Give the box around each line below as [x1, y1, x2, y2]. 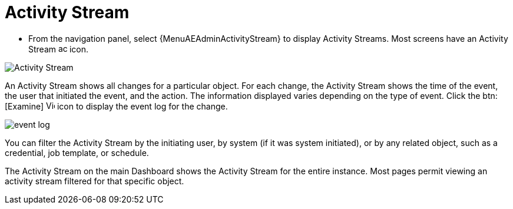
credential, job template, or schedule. [5, 147, 149, 158]
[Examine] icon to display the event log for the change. [5, 101, 228, 111]
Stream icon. [28, 44, 88, 54]
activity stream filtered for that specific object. [5, 175, 184, 186]
